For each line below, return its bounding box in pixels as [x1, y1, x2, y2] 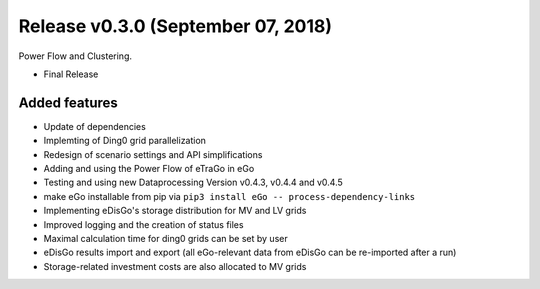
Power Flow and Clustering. [18, 50, 132, 62]
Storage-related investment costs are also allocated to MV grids [43, 260, 307, 272]
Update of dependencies [43, 120, 147, 132]
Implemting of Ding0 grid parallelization [43, 135, 207, 147]
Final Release [43, 68, 99, 80]
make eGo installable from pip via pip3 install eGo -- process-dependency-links [43, 190, 416, 202]
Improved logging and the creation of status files [43, 218, 244, 230]
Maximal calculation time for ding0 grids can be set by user [43, 232, 289, 244]
